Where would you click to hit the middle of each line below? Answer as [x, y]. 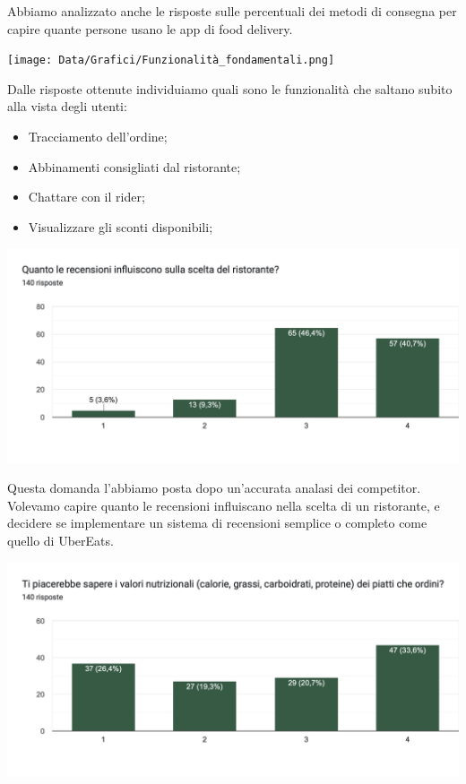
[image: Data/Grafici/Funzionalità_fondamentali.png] [171, 60]
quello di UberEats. [60, 540]
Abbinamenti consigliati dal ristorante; [134, 166]
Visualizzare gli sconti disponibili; [121, 226]
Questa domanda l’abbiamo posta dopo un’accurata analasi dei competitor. [214, 488]
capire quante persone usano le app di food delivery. [150, 28]
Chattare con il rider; [86, 197]
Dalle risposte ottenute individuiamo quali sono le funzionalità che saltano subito [230, 88]
